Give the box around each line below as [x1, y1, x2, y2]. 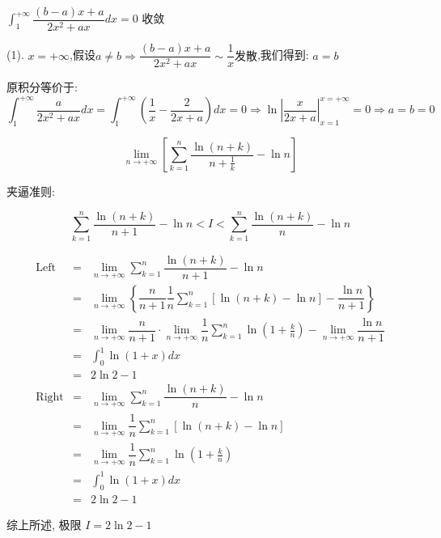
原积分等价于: [6, 78, 78, 95]
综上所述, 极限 [6, 515, 82, 532]
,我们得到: [257, 46, 309, 63]
